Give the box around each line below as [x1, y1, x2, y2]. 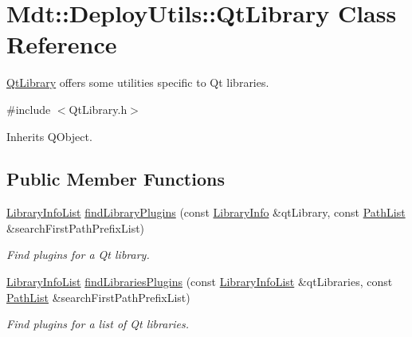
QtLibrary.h [69, 100, 128, 117]
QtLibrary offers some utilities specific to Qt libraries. [6, 74, 269, 91]
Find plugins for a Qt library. [6, 246, 150, 263]
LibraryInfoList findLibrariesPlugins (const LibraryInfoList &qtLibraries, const [6, 273, 393, 290]
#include [6, 100, 51, 117]
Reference [6, 28, 117, 61]
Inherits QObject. [6, 127, 92, 144]
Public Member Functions [6, 167, 225, 191]
